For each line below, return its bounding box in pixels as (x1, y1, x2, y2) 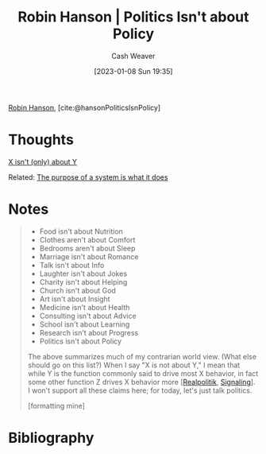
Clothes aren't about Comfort (39, 235, 136, 244)
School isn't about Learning (39, 319, 130, 329)
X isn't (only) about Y (8, 157, 78, 166)
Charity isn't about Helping (39, 277, 128, 286)
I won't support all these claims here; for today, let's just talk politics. (27, 386, 253, 395)
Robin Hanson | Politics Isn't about (17, 8, 249, 26)
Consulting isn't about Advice (39, 311, 137, 320)
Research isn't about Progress (39, 328, 139, 337)
